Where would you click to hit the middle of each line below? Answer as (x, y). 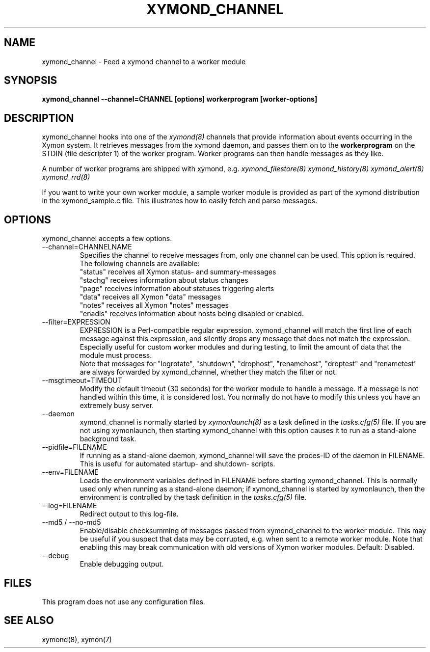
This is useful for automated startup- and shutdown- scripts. (177, 464)
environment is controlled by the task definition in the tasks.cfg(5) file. (193, 497)
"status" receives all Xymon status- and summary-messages (178, 272)
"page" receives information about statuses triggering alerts (177, 289)
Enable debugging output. (122, 564)
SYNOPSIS (31, 81)
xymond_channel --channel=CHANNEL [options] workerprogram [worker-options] (180, 99)
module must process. (116, 355)
